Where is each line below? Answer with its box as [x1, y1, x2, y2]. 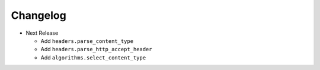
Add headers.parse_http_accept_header [40, 46, 152, 53]
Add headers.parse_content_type [40, 37, 133, 44]
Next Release [25, 29, 59, 36]
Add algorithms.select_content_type [40, 54, 146, 61]
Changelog [11, 9, 66, 22]
